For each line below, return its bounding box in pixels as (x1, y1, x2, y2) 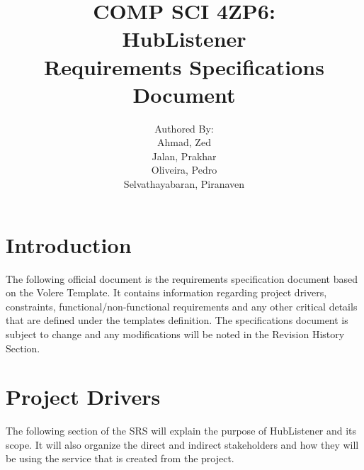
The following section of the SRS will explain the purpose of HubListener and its (6, 423, 357, 438)
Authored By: (154, 121, 214, 135)
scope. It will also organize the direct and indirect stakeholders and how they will (6, 437, 359, 452)
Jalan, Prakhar (152, 148, 217, 163)
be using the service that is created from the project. (6, 451, 234, 466)
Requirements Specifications (44, 52, 324, 81)
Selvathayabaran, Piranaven (123, 177, 245, 191)
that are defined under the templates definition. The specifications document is (6, 313, 348, 328)
